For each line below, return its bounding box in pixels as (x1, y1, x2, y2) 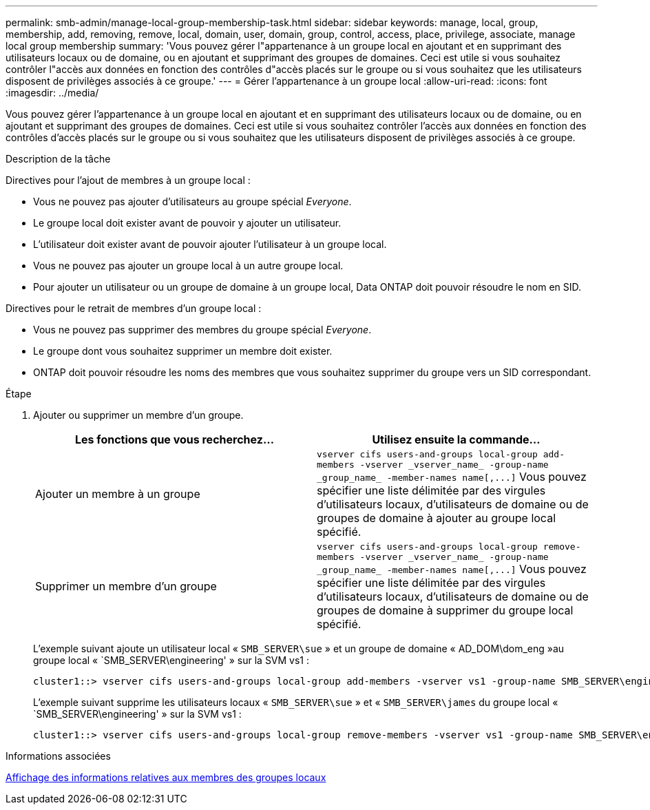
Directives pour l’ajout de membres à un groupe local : (6, 174, 251, 186)
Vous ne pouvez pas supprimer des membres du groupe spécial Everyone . (33, 324, 372, 335)
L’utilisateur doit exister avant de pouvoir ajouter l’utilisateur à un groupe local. (33, 238, 387, 250)
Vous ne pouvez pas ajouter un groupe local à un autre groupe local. (33, 260, 344, 271)
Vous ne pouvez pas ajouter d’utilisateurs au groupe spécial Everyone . (33, 196, 352, 207)
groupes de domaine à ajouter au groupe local (317, 511, 556, 525)
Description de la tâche (6, 153, 111, 165)
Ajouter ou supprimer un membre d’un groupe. (33, 409, 244, 421)
